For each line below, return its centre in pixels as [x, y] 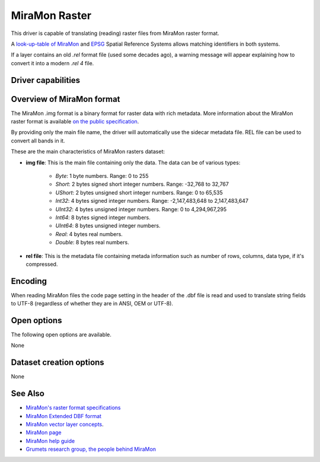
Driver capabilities [46, 80]
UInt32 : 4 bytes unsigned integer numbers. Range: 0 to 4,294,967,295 [141, 209]
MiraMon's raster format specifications [73, 408]
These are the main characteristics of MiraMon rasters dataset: [88, 152]
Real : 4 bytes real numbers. [89, 234]
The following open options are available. [61, 334]
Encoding [29, 281]
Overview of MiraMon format [66, 99]
